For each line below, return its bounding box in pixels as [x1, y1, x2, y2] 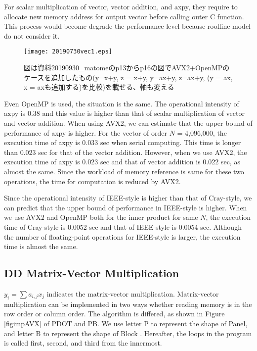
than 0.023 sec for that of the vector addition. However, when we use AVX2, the [4, 147, 247, 157]
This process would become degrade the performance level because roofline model [4, 21, 251, 31]
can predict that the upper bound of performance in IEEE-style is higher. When [4, 202, 247, 212]
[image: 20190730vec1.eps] [24, 48, 112, 55]
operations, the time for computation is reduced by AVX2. [4, 176, 181, 186]
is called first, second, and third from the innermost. [4, 338, 162, 348]
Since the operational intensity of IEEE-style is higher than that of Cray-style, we [4, 193, 252, 203]
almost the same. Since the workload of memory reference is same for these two [4, 166, 244, 176]
